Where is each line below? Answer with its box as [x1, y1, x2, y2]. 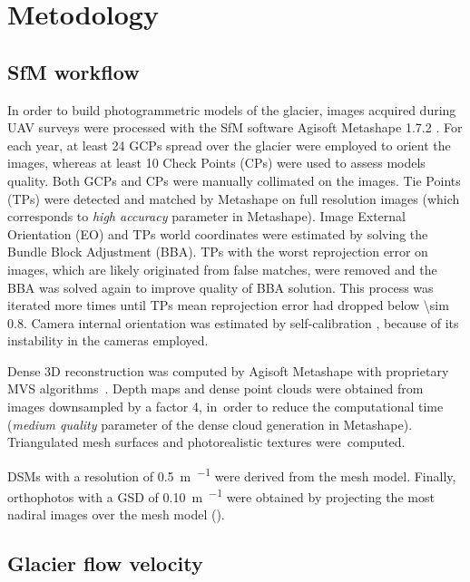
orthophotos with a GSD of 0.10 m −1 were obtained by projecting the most [7, 485, 435, 506]
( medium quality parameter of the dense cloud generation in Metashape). [7, 414, 413, 433]
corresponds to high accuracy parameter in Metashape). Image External [7, 207, 406, 226]
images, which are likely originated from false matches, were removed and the [7, 259, 437, 278]
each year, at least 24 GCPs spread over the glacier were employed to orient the [7, 135, 451, 154]
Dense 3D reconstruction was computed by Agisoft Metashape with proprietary [7, 361, 449, 380]
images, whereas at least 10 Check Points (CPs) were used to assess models [7, 153, 426, 172]
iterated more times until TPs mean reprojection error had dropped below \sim [7, 296, 449, 315]
